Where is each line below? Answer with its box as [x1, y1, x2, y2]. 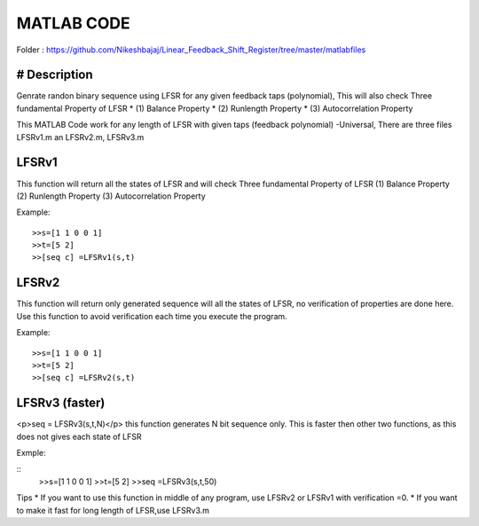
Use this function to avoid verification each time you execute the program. [16, 310, 287, 321]
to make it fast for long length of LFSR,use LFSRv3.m [16, 505, 210, 515]
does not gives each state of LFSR [16, 431, 142, 442]
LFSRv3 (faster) [16, 396, 106, 411]
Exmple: [16, 448, 46, 459]
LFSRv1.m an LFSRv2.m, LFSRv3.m [16, 131, 145, 142]
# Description [16, 67, 93, 82]
